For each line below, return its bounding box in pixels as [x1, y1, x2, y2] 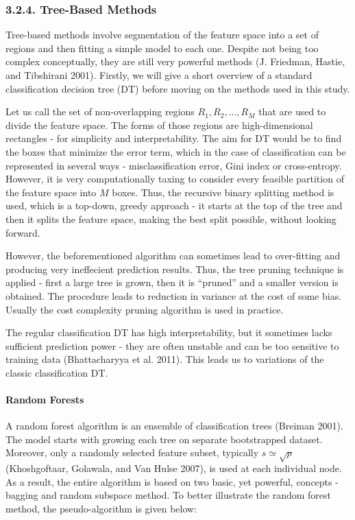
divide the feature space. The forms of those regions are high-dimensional [5, 117, 313, 132]
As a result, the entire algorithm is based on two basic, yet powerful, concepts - [5, 474, 339, 488]
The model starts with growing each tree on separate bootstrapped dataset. [5, 432, 323, 446]
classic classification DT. [5, 365, 108, 379]
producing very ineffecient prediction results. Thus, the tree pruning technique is [5, 261, 344, 276]
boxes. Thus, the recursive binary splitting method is [112, 185, 334, 199]
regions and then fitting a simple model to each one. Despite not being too [5, 40, 319, 55]
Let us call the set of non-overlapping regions [5, 104, 195, 119]
